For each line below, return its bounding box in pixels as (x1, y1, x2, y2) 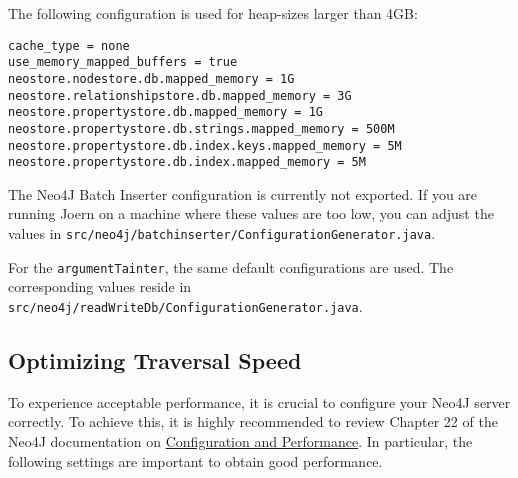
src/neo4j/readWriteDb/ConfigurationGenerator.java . (8, 295, 363, 316)
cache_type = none (8, 38, 130, 53)
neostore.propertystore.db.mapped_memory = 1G (8, 105, 323, 120)
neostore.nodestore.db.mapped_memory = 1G (8, 71, 295, 86)
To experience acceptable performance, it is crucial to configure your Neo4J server (8, 391, 511, 412)
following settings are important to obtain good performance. (8, 450, 383, 471)
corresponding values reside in (8, 276, 192, 297)
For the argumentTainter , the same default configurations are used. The (8, 256, 454, 277)
